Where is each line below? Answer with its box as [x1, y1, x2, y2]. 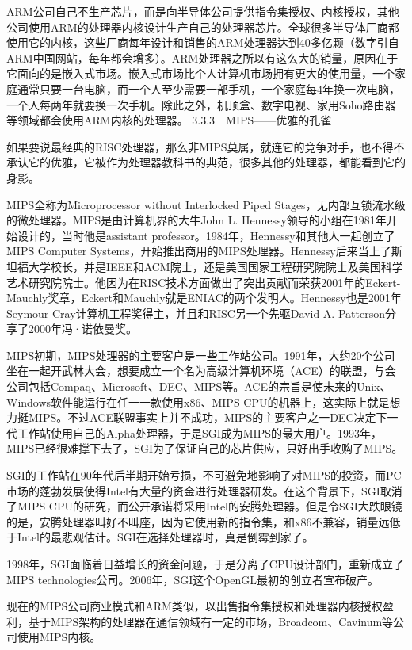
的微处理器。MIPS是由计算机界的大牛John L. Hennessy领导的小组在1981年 [6, 212, 387, 228]
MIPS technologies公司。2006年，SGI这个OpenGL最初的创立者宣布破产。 [6, 571, 380, 587]
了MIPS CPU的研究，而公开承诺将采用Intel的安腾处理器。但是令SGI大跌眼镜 [6, 498, 402, 514]
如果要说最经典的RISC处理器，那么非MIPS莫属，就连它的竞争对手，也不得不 [6, 138, 405, 155]
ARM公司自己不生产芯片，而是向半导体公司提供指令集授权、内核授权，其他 [6, 3, 399, 19]
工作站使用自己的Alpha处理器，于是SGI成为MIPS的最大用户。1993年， [17, 424, 382, 441]
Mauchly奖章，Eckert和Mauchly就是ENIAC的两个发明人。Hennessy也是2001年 [6, 289, 402, 306]
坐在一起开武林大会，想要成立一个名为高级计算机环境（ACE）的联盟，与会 [6, 362, 396, 379]
